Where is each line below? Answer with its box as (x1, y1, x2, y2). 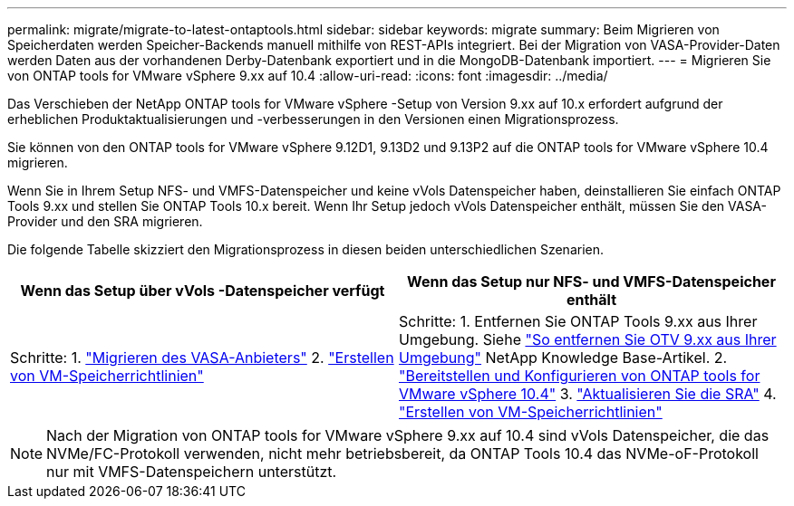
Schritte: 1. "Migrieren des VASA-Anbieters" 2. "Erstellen (10, 348, 394, 367)
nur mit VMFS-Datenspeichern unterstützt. (46, 463, 337, 481)
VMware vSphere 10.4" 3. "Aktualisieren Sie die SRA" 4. (399, 385, 777, 403)
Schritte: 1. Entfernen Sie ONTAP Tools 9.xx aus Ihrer (399, 312, 758, 330)
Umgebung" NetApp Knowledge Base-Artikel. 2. (399, 348, 728, 367)
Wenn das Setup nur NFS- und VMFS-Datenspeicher (407, 272, 776, 291)
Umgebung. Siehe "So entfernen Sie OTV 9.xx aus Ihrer (399, 330, 777, 348)
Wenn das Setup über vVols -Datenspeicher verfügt (20, 282, 385, 300)
